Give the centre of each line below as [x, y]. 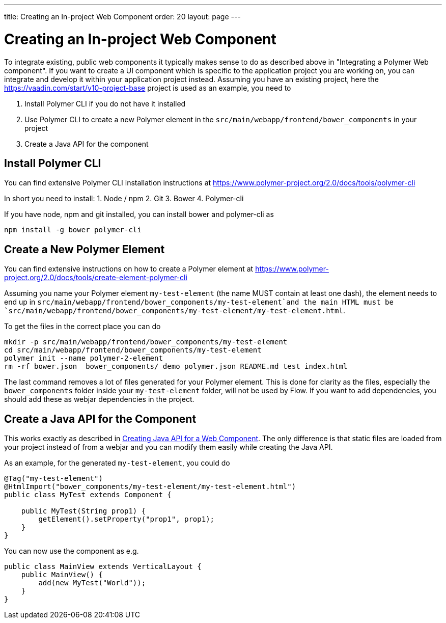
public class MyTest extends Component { [88, 495]
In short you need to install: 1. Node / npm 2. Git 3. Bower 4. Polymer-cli [124, 199]
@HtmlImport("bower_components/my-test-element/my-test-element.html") [150, 487]
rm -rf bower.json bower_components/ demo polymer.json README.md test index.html [176, 367]
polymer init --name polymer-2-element [83, 358]
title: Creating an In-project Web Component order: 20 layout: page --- [122, 17]
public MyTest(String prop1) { [83, 511]
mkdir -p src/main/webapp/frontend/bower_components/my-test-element [146, 342]
